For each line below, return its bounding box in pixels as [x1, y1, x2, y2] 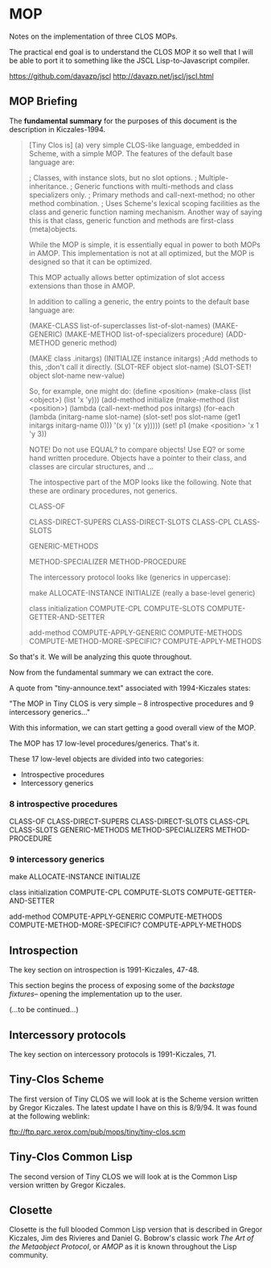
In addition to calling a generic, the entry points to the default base [28, 296, 250, 306]
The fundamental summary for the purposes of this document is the [9, 116, 237, 126]
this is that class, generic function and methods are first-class [28, 215, 234, 225]
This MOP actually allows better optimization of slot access [28, 272, 225, 282]
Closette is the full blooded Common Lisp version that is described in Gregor [9, 1225, 263, 1234]
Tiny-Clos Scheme [9, 1072, 105, 1087]
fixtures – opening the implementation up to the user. [9, 989, 183, 999]
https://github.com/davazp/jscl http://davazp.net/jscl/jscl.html [9, 71, 214, 81]
